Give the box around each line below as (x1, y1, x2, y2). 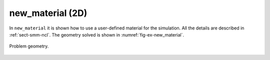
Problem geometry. (9, 43, 49, 49)
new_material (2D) (9, 7, 87, 18)
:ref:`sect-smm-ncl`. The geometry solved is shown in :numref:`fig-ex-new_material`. (9, 31, 184, 37)
